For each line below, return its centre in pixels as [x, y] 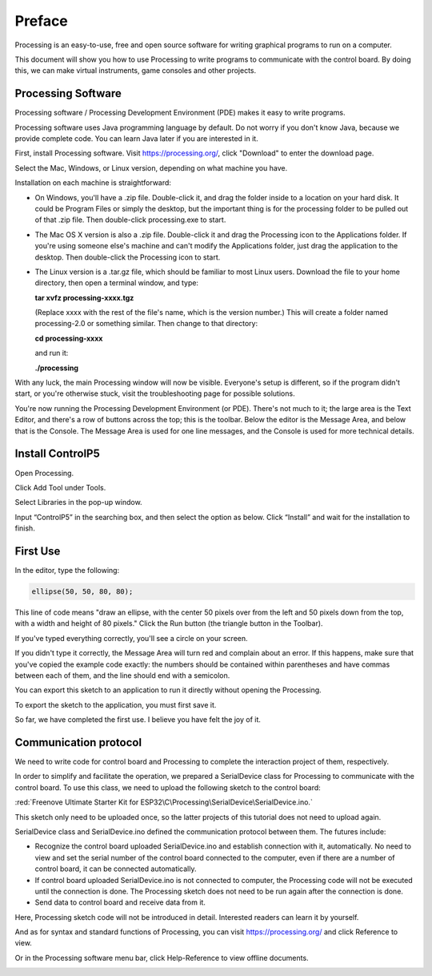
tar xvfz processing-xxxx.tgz [84, 297]
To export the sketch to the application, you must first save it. [116, 704]
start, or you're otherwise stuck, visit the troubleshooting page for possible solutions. [155, 393]
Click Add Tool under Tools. [60, 487]
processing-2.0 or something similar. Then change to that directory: [146, 324]
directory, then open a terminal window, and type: [117, 283]
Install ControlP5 [57, 454]
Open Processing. [44, 473]
